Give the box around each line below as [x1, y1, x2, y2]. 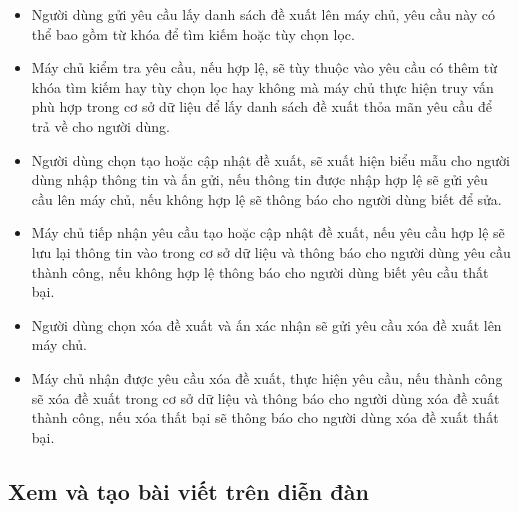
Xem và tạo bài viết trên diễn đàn [8, 475, 369, 506]
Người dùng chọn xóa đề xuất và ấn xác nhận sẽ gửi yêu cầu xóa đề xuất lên [31, 314, 502, 335]
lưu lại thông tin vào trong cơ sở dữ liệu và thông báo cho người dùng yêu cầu [31, 241, 511, 262]
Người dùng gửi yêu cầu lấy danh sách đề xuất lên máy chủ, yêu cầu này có [31, 4, 496, 24]
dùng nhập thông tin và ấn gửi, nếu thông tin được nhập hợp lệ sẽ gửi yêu [31, 169, 488, 190]
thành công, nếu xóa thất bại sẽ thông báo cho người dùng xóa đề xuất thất [31, 407, 499, 428]
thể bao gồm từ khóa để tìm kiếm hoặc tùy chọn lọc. [31, 23, 355, 44]
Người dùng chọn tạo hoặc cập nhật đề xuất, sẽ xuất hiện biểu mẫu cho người [31, 149, 510, 170]
